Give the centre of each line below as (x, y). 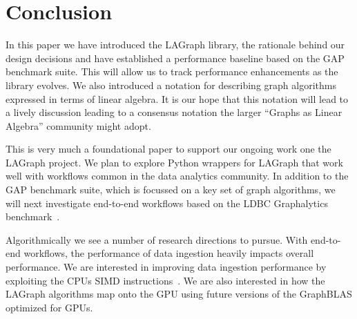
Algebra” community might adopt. (78, 125)
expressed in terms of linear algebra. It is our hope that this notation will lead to (177, 98)
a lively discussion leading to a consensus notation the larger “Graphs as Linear (174, 112)
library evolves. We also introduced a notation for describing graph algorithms (171, 85)
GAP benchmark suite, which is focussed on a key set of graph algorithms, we (171, 190)
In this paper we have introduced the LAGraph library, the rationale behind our (175, 45)
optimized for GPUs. (49, 307)
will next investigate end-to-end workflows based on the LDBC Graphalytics (167, 203)
